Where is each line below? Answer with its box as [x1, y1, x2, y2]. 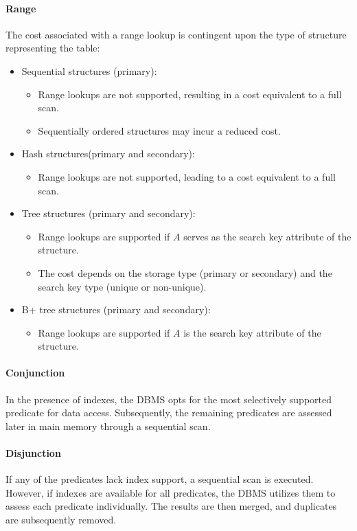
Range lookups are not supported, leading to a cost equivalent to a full [38, 169, 336, 183]
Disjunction [5, 446, 61, 460]
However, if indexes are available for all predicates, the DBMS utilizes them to [5, 485, 336, 499]
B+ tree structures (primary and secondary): [21, 302, 211, 317]
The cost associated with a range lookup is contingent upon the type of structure [5, 27, 347, 41]
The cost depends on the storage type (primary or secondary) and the [38, 265, 332, 280]
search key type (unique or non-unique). [38, 279, 207, 293]
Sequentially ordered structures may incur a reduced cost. [38, 123, 281, 137]
